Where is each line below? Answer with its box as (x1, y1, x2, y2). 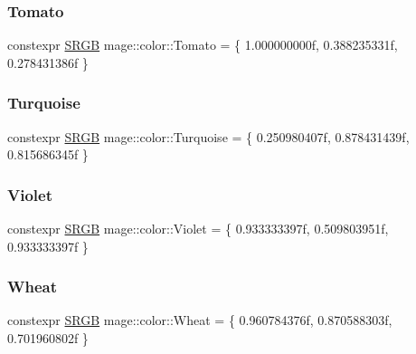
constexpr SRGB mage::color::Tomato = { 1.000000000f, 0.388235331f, (7, 35, 398, 54)
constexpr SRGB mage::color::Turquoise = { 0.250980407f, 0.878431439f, (7, 127, 410, 146)
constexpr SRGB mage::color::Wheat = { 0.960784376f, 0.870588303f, (7, 311, 392, 330)
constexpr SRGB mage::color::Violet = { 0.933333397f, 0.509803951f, (7, 219, 389, 238)
